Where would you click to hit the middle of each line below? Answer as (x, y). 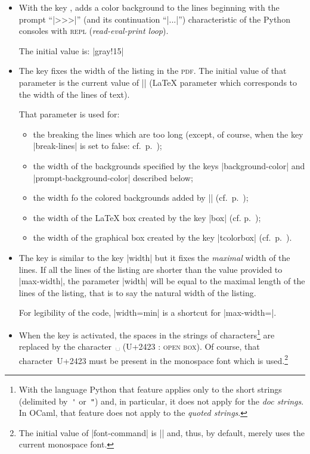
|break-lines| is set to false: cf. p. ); (97, 146)
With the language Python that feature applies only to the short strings (150, 389)
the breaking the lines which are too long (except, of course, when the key (168, 134)
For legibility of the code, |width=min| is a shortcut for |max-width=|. (148, 312)
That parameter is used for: (69, 114)
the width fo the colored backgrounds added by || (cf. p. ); (141, 198)
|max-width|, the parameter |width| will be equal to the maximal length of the (162, 281)
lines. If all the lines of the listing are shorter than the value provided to (151, 269)
